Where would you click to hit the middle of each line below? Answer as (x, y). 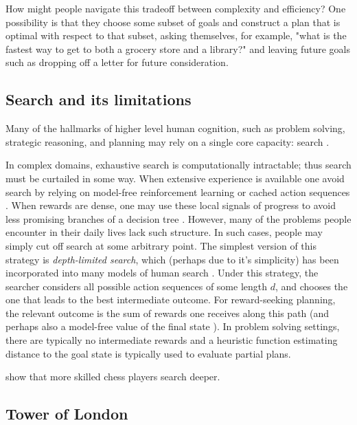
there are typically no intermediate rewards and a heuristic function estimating (172, 340)
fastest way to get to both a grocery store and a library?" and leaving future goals (178, 48)
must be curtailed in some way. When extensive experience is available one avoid (175, 178)
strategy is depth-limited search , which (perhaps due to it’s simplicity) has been (172, 259)
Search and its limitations (99, 99)
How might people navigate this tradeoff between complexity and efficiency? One (176, 8)
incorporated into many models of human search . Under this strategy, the (162, 273)
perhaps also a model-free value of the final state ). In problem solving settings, (173, 326)
